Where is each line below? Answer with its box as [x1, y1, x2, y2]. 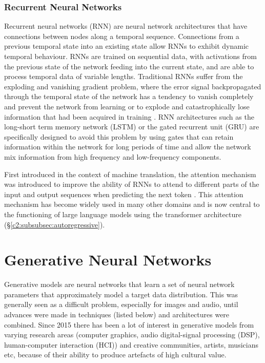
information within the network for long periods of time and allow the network [4, 141, 251, 152]
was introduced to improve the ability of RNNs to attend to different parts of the [4, 179, 259, 189]
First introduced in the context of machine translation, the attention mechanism [4, 168, 256, 179]
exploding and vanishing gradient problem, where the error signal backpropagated [4, 81, 261, 91]
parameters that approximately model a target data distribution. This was [4, 289, 238, 299]
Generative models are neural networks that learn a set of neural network [4, 279, 235, 290]
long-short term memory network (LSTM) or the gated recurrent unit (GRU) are [4, 121, 259, 132]
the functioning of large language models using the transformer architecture [4, 208, 241, 219]
